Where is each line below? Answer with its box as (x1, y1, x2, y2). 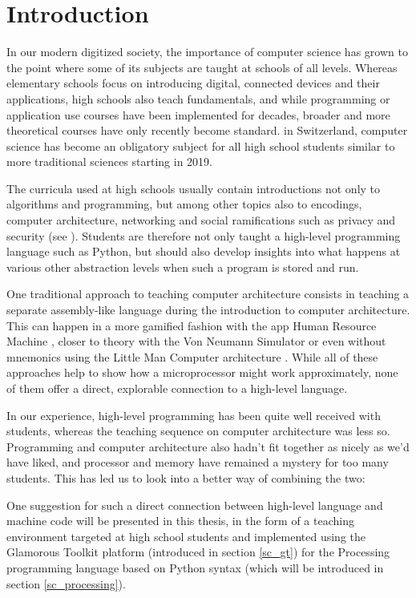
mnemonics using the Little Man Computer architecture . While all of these (6, 348, 378, 365)
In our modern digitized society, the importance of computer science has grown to (6, 43, 408, 60)
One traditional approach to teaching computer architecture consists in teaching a (6, 285, 410, 302)
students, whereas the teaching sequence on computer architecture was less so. (6, 422, 390, 439)
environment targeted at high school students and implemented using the (6, 527, 366, 544)
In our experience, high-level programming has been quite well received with (6, 406, 381, 423)
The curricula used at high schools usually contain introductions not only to (6, 180, 381, 196)
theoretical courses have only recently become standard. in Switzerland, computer (6, 122, 408, 139)
